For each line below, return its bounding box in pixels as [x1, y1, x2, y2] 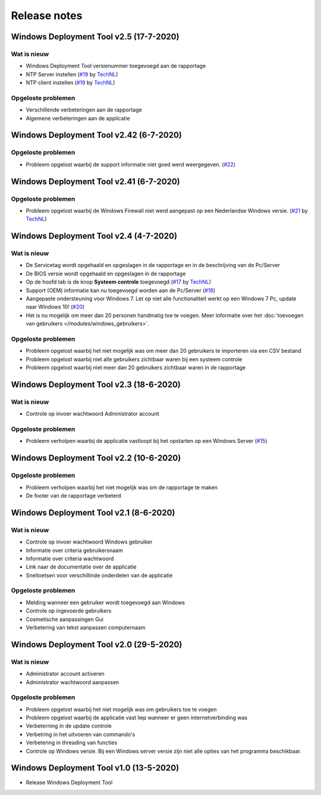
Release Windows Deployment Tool [26, 778, 113, 786]
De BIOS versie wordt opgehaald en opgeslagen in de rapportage [26, 270, 186, 277]
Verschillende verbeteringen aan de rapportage [26, 106, 142, 113]
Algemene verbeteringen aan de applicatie [26, 114, 130, 122]
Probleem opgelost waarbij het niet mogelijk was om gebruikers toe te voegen [26, 706, 217, 713]
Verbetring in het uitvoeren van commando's [26, 731, 136, 738]
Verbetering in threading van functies [26, 739, 118, 746]
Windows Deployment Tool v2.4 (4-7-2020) [11, 231, 178, 241]
